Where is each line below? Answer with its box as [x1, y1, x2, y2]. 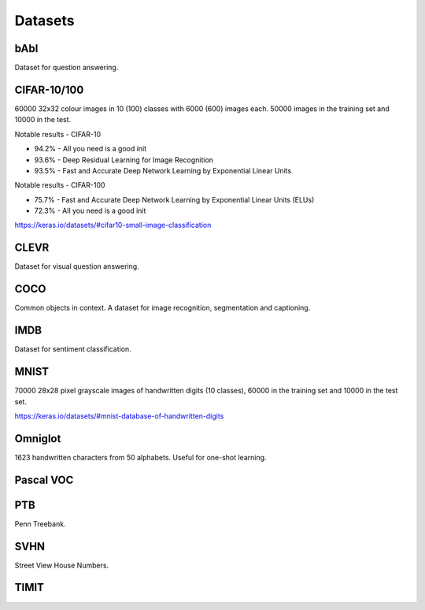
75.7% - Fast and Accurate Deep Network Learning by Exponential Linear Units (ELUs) [34, 195, 315, 204]
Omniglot [14, 432, 61, 445]
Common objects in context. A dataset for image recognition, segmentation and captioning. [14, 303, 311, 313]
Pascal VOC [14, 473, 74, 486]
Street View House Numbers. [14, 560, 109, 570]
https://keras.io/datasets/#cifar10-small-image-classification [14, 221, 212, 230]
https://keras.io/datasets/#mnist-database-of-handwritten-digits [14, 411, 224, 421]
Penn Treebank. [14, 519, 66, 528]
